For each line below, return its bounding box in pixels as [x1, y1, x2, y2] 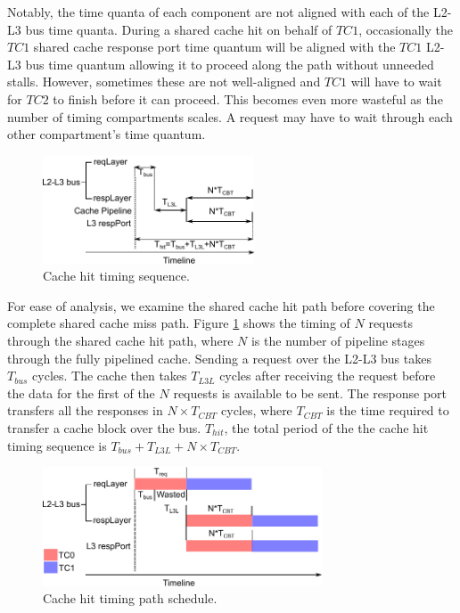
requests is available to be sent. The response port [173, 383, 448, 402]
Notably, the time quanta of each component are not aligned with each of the [7, 3, 430, 20]
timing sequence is [7, 436, 107, 454]
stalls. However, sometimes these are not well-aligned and [7, 72, 321, 91]
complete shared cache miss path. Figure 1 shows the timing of [7, 314, 350, 332]
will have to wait [350, 72, 442, 91]
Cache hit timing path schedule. [43, 589, 218, 608]
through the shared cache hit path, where [7, 331, 234, 349]
